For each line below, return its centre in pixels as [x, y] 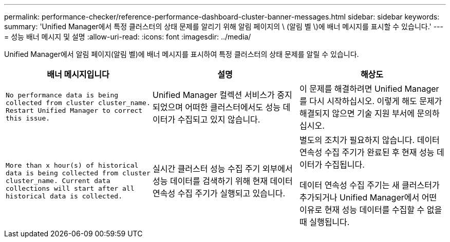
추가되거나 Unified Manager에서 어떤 [368, 197]
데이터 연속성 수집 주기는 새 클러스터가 [369, 185]
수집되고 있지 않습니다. [219, 119]
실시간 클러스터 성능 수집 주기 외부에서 [222, 169]
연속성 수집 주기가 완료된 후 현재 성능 [367, 152]
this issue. [28, 118]
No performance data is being [62, 95]
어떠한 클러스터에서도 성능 [233, 107]
